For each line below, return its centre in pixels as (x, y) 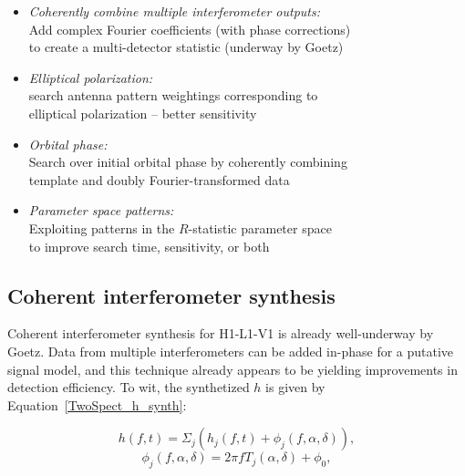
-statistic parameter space (260, 228)
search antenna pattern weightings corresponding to (173, 95)
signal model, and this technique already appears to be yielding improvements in (232, 369)
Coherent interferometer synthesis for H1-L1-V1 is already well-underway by (221, 333)
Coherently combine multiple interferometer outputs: (175, 11)
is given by (295, 387)
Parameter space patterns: (101, 210)
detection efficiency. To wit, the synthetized (129, 387)
